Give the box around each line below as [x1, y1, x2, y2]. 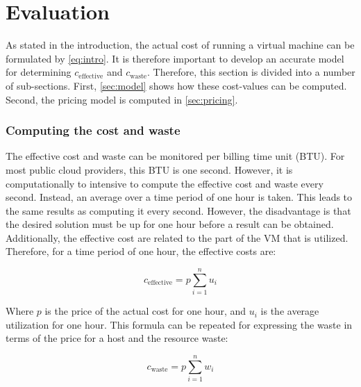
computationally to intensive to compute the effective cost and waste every [6, 176, 324, 190]
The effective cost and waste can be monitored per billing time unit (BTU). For [6, 149, 345, 163]
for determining [6, 65, 72, 79]
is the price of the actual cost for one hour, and [44, 304, 246, 318]
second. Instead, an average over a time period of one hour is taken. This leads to [6, 190, 353, 204]
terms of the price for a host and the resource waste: [6, 331, 228, 345]
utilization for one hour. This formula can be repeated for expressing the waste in [6, 317, 353, 331]
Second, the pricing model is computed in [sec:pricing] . [6, 92, 238, 106]
